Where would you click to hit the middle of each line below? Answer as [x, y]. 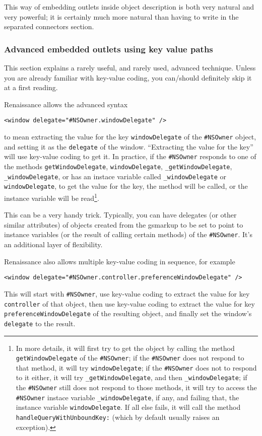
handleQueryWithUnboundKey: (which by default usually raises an [118, 417]
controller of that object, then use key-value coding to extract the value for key [129, 303]
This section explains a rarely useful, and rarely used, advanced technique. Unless [130, 67]
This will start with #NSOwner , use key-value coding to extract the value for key [127, 293]
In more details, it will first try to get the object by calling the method [125, 348]
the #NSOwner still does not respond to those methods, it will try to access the [136, 387]
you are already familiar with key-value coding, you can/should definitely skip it [128, 77]
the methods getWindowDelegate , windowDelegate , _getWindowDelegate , [118, 166]
